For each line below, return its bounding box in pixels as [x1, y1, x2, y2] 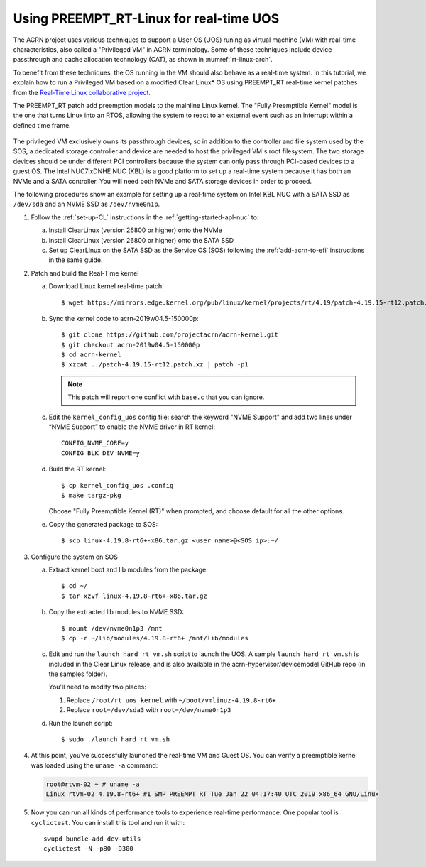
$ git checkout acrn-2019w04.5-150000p [61, 341, 200, 349]
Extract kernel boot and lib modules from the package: [48, 565, 209, 574]
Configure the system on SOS [31, 552, 119, 561]
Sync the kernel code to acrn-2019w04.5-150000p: [48, 314, 199, 322]
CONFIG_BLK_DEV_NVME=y [61, 449, 141, 457]
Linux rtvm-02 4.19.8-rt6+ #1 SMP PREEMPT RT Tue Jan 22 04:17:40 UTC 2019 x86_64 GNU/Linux [45, 790, 379, 798]
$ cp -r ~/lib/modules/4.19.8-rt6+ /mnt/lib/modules [61, 634, 248, 642]
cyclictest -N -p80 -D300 [43, 845, 134, 853]
